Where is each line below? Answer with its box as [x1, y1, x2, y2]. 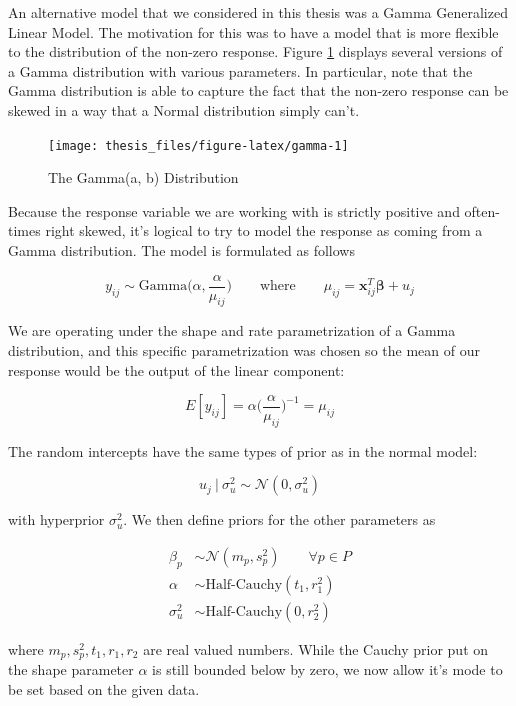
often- [464, 200, 500, 221]
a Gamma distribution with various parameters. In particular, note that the [8, 60, 473, 81]
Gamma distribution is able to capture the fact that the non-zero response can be [8, 80, 509, 101]
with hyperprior [8, 509, 105, 530]
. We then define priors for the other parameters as [123, 509, 436, 530]
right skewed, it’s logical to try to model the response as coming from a [45, 220, 483, 241]
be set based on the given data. [8, 678, 200, 699]
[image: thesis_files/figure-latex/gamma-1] [48, 138, 349, 153]
